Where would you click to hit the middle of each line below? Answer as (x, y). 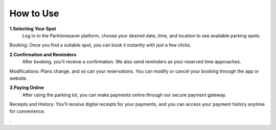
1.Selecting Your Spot (33, 29)
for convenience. (27, 111)
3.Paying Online (27, 88)
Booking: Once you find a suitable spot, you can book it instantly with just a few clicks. (100, 45)
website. (18, 78)
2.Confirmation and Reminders (43, 54)
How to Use (34, 13)
